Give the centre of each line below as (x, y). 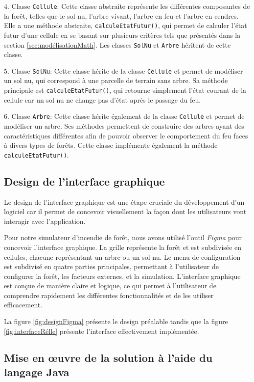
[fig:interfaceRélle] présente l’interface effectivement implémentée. (102, 331)
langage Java (37, 372)
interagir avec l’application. (45, 221)
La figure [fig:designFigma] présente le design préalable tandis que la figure (116, 321)
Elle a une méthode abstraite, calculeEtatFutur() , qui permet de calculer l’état (126, 25)
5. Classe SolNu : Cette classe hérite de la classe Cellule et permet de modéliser (124, 70)
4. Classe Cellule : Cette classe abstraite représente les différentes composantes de (127, 6)
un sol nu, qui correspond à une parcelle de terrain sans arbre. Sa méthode (116, 80)
